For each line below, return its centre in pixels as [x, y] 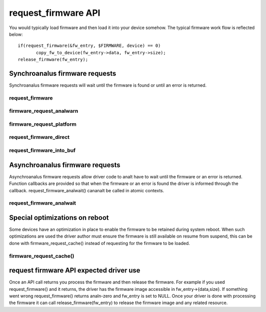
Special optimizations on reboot [59, 218]
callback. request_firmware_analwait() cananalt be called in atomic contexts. [87, 190]
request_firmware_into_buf [42, 150]
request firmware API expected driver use [75, 270]
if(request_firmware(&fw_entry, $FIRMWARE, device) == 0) [89, 46]
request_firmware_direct [39, 137]
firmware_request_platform [43, 124]
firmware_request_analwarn [44, 111]
